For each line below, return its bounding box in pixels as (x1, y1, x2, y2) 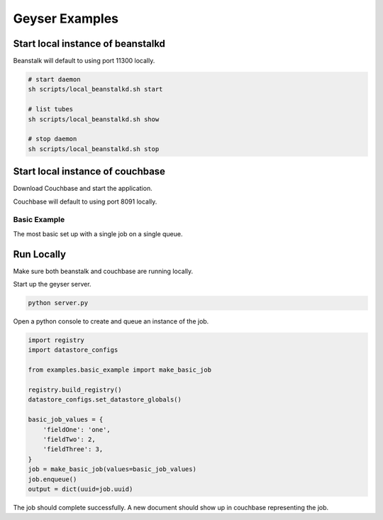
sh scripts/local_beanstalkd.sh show (28, 115, 160, 123)
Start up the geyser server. (13, 280, 91, 289)
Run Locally (13, 248, 67, 260)
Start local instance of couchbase (13, 165, 166, 177)
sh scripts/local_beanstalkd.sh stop (28, 145, 160, 153)
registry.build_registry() (28, 386, 122, 394)
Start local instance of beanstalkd (13, 38, 166, 50)
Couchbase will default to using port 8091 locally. (13, 197, 157, 206)
